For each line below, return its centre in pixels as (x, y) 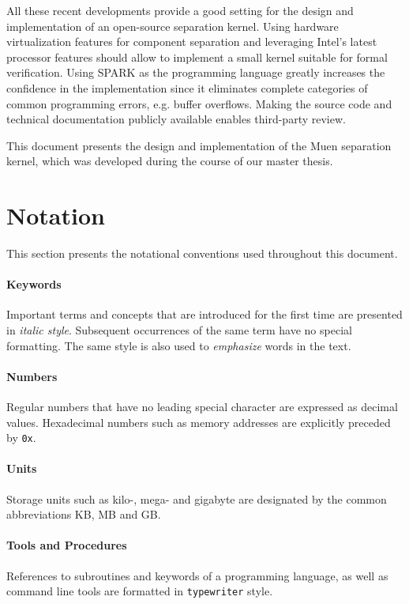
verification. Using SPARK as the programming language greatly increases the (196, 72)
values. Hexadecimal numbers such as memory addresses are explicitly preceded (199, 422)
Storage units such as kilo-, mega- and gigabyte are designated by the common (197, 498)
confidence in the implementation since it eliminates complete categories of (187, 87)
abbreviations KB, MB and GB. (84, 514)
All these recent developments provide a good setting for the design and (180, 10)
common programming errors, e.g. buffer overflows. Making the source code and (199, 103)
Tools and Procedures (67, 545)
